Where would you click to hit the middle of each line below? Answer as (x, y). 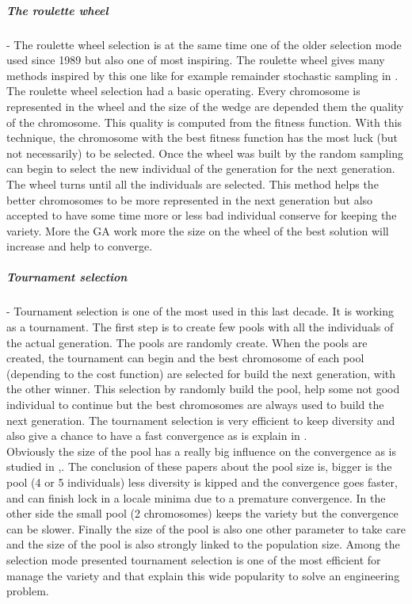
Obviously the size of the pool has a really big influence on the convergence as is (201, 451)
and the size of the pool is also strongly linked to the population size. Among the (203, 544)
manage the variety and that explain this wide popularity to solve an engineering (203, 575)
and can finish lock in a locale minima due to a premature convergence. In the (196, 497)
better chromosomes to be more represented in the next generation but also (190, 199)
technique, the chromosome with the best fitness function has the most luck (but (202, 138)
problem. (28, 591)
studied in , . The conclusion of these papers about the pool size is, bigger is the (199, 466)
